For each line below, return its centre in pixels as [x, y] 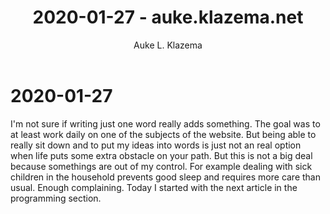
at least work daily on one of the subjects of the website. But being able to [163, 134]
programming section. [56, 198]
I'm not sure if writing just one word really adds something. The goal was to [165, 123]
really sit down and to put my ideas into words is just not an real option [156, 145]
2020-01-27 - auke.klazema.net [168, 17]
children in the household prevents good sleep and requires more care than [166, 177]
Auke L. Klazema [168, 45]
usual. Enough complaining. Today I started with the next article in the [154, 187]
